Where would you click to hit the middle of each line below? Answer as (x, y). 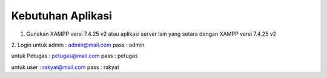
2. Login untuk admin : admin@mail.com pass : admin (78, 45)
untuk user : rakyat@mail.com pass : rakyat (65, 67)
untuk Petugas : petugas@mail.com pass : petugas (74, 56)
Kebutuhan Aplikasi (61, 16)
